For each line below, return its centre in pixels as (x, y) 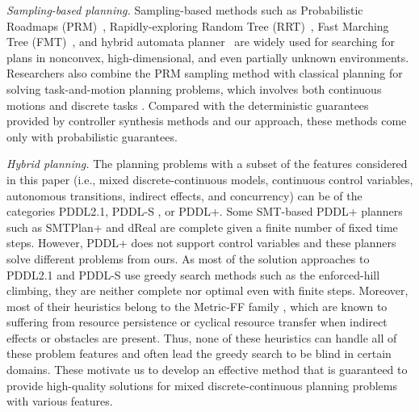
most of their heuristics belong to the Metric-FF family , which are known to (197, 306)
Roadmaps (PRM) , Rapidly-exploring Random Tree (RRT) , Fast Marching (198, 25)
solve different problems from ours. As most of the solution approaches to (188, 258)
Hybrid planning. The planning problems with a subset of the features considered (207, 164)
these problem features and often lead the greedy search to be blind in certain (199, 353)
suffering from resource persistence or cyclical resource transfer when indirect (197, 322)
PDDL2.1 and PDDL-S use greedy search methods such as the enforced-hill (193, 274)
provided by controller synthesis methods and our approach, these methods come (207, 121)
